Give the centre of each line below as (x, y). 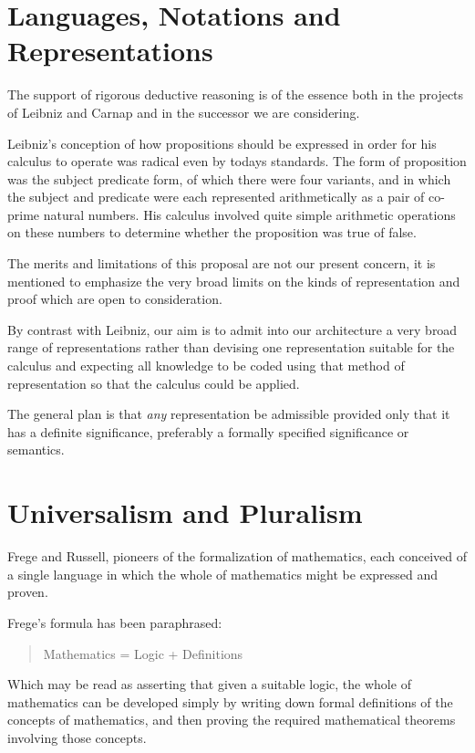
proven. (28, 592)
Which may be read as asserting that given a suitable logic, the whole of (209, 684)
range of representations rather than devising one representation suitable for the (231, 347)
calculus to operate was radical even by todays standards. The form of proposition (237, 161)
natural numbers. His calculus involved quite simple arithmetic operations (249, 214)
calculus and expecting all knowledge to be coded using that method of (206, 366)
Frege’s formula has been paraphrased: (115, 622)
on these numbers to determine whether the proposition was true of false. (212, 232)
